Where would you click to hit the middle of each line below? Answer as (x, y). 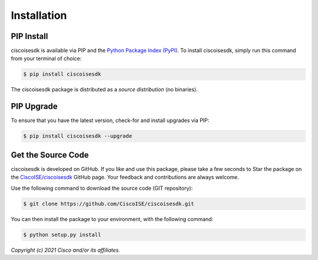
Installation (39, 15)
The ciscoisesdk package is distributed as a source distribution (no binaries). (104, 90)
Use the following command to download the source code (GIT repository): (102, 188)
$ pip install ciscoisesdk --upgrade (78, 136)
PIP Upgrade (34, 106)
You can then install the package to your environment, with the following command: (112, 219)
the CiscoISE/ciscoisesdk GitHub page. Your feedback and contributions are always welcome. (125, 177)
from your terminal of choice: (46, 58)
